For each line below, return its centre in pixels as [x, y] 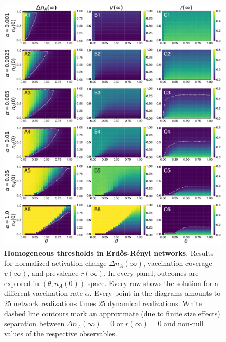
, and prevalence [53, 273]
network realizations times [55, 303]
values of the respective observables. [61, 333]
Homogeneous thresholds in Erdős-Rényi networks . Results [109, 252]
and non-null [184, 323]
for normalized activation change [55, 263]
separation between [34, 323]
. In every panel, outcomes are [151, 273]
